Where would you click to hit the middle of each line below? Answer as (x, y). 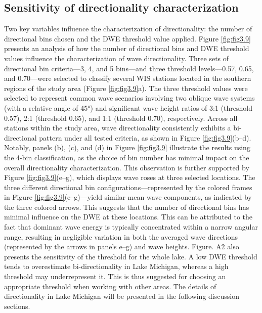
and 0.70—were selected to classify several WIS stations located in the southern (128, 78)
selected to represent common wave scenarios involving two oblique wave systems (129, 98)
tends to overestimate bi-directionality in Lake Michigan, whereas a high (116, 266)
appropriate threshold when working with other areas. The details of (110, 286)
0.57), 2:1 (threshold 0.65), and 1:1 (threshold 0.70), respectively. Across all (121, 118)
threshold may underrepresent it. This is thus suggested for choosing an (115, 276)
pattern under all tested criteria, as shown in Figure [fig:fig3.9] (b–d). (145, 137)
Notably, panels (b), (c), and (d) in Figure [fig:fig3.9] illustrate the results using (127, 147)
